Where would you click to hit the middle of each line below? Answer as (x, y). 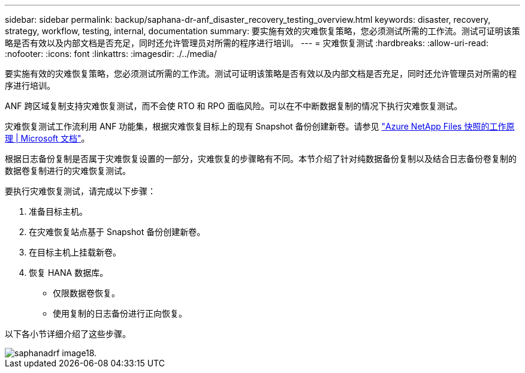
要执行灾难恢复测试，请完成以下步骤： (80, 191)
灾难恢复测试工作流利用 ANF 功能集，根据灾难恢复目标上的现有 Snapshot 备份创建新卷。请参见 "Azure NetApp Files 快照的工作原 (260, 126)
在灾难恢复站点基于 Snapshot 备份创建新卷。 (117, 232)
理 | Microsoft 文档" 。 (47, 138)
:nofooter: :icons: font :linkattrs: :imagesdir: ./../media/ (111, 54)
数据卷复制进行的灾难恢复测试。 (68, 171)
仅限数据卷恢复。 (86, 293)
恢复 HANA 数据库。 (69, 273)
